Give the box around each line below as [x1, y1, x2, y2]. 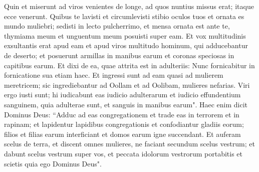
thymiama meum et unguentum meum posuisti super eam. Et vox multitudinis [4, 30, 246, 41]
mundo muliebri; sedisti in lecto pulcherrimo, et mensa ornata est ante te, [4, 21, 230, 31]
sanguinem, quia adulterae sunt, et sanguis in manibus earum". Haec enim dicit [4, 99, 247, 109]
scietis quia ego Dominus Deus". [4, 158, 102, 168]
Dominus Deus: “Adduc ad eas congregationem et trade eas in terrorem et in [4, 109, 239, 119]
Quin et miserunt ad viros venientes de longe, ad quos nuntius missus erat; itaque [4, 1, 254, 11]
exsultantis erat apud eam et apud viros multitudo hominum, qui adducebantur [4, 40, 248, 51]
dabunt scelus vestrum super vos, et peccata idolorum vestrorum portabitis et [4, 148, 242, 158]
